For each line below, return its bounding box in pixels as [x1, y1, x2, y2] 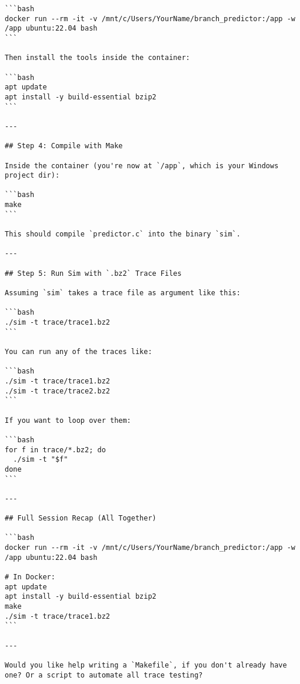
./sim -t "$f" [13, 455, 68, 464]
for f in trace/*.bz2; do [5, 445, 106, 454]
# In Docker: [5, 573, 55, 582]
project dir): [5, 171, 60, 180]
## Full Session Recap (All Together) [5, 514, 156, 523]
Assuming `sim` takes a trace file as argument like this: [5, 289, 241, 298]
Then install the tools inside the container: [5, 54, 190, 62]
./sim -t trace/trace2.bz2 [5, 386, 110, 395]
